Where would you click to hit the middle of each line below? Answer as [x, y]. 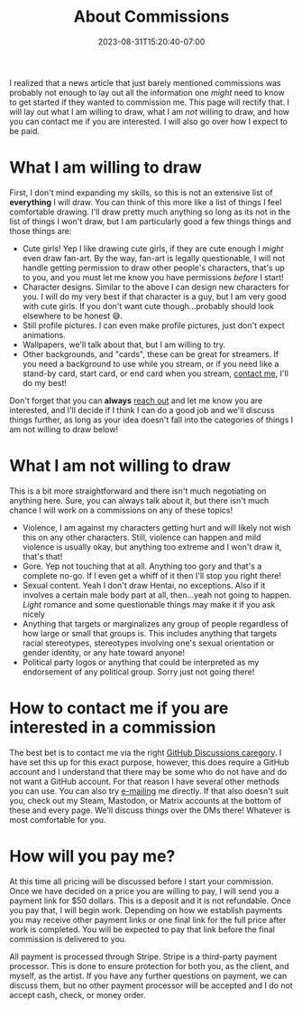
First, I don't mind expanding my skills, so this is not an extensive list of [141, 193]
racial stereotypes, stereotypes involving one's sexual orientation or [148, 643]
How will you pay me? [92, 856]
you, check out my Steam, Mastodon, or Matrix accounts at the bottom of [146, 800]
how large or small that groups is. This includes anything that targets [150, 633]
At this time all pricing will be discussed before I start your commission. [142, 881]
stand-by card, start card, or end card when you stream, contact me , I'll [155, 373]
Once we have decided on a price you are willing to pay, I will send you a [144, 891]
